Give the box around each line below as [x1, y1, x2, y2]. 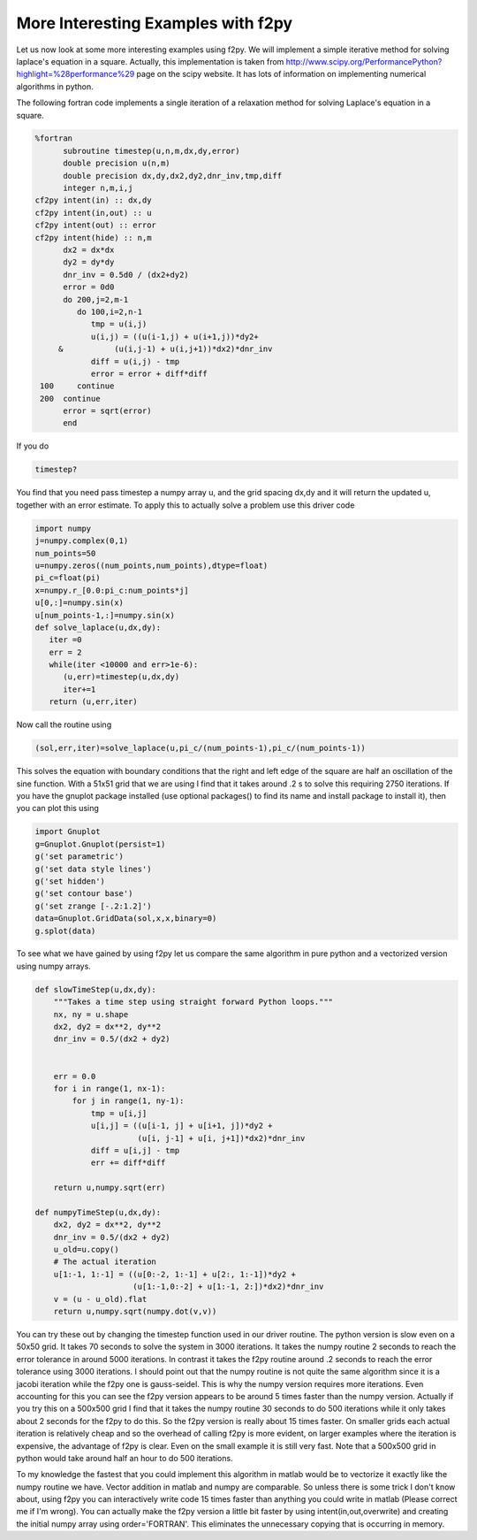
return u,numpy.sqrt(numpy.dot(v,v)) [53, 1306, 217, 1317]
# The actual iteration [53, 1257, 156, 1267]
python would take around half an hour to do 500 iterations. [16, 1452, 233, 1463]
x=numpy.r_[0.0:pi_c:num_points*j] [34, 585, 189, 595]
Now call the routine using [16, 719, 112, 730]
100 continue [40, 381, 115, 391]
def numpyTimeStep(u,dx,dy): [34, 1207, 162, 1217]
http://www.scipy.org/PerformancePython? [285, 56, 443, 66]
